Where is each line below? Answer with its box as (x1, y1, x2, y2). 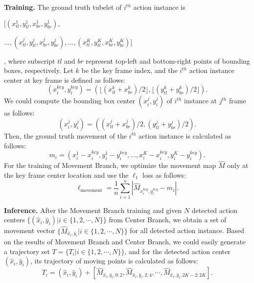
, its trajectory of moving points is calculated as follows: (30, 256, 198, 266)
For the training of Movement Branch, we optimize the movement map (4, 160, 216, 170)
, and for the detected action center (124, 246, 231, 256)
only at (227, 160, 249, 170)
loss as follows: (142, 169, 186, 180)
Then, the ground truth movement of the (4, 130, 127, 141)
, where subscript (4, 55, 55, 66)
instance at (184, 95, 217, 106)
